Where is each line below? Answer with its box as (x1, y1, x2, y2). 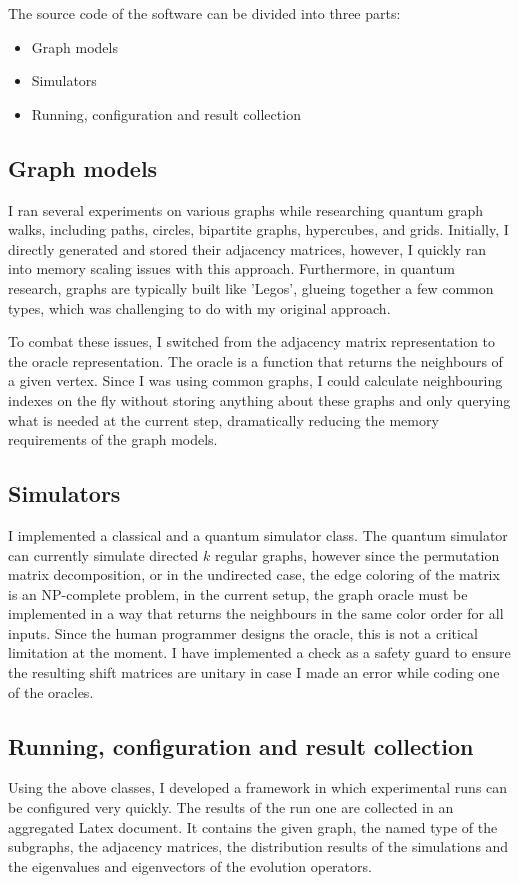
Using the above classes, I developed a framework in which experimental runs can (8, 777, 508, 798)
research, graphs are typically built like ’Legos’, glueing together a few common (8, 277, 494, 298)
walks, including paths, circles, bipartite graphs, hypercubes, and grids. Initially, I (8, 219, 509, 240)
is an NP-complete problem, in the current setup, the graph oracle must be (8, 583, 468, 604)
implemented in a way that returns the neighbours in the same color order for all (8, 603, 504, 624)
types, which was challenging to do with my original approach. (8, 297, 391, 318)
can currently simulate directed (8, 544, 199, 565)
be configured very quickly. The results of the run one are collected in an (8, 797, 454, 818)
